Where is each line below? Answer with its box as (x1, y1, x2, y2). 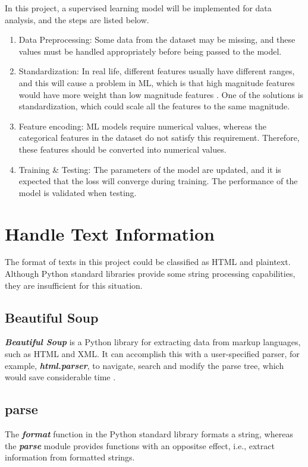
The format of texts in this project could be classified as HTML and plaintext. (5, 255, 291, 268)
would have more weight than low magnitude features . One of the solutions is (18, 88, 304, 100)
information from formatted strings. (5, 451, 135, 463)
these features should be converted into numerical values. (18, 143, 227, 155)
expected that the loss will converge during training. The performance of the (18, 175, 298, 187)
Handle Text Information (5, 221, 215, 245)
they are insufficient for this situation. (5, 279, 143, 291)
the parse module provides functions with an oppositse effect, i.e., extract (5, 439, 275, 452)
